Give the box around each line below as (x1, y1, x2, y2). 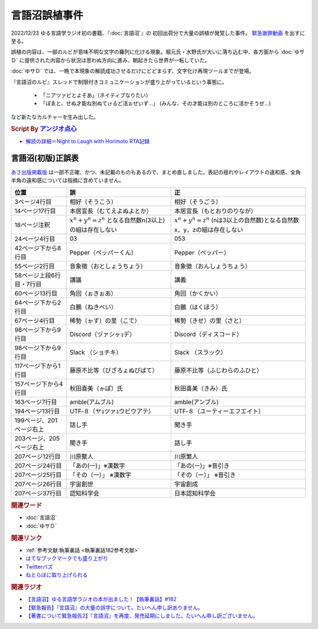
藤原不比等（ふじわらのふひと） (174, 366, 263, 374)
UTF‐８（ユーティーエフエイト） (174, 407, 265, 415)
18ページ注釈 (14, 221, 50, 229)
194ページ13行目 (14, 407, 60, 415)
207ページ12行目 (14, 452, 61, 461)
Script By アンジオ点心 (11, 125, 77, 133)
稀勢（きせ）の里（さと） (174, 316, 246, 325)
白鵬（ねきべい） (69, 303, 117, 311)
